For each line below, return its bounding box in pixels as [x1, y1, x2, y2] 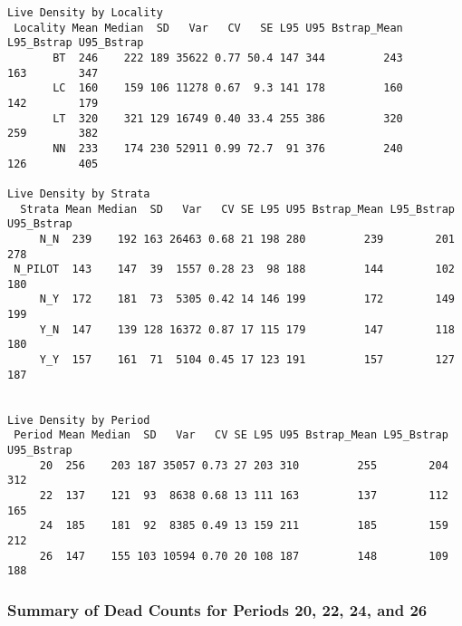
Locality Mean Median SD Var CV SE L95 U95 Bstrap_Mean [14, 21, 403, 34]
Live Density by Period [7, 413, 150, 427]
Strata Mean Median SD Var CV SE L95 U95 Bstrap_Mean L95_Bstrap [20, 202, 455, 216]
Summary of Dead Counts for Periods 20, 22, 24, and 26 [7, 598, 428, 621]
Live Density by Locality [7, 6, 163, 19]
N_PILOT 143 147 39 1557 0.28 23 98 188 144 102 [14, 263, 455, 276]
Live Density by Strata [7, 187, 150, 200]
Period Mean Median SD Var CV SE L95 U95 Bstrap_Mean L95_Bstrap [14, 429, 448, 442]
